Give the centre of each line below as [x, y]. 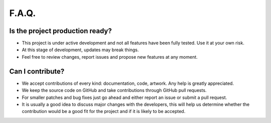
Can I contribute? [37, 71]
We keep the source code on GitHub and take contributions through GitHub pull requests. [114, 90]
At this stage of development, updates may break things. [80, 50]
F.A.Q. [23, 13]
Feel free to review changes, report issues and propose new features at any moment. [110, 57]
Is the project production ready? [61, 31]
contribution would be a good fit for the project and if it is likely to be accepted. [104, 111]
